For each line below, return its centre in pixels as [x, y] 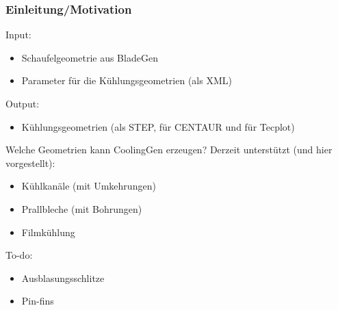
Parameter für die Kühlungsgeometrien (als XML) [127, 80]
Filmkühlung [48, 232]
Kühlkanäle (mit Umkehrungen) [89, 186]
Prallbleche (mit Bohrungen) [82, 208]
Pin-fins [38, 301]
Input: [18, 35]
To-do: [19, 255]
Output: [23, 103]
